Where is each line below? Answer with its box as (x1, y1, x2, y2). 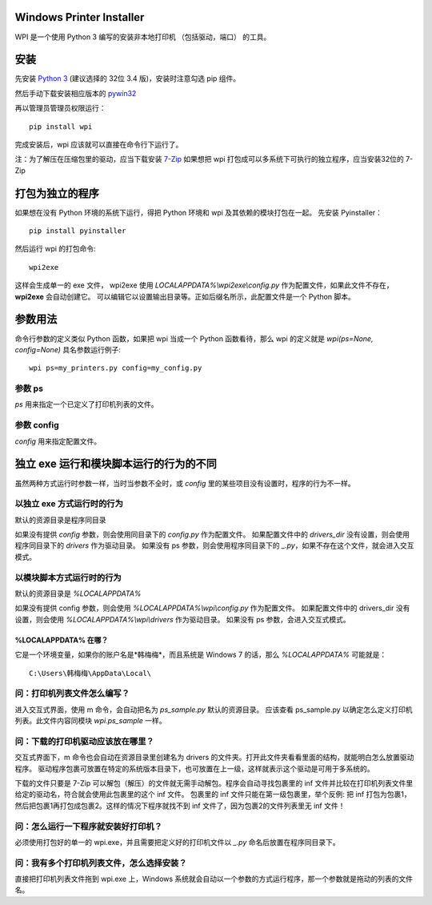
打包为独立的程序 (14, 187, 99, 200)
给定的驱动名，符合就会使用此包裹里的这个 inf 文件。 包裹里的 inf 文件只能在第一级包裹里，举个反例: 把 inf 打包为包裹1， (14, 790, 411, 799)
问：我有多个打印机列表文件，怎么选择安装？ (14, 857, 187, 868)
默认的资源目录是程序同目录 (14, 515, 106, 525)
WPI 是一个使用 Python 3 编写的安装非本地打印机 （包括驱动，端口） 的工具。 (14, 32, 271, 42)
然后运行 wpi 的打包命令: (14, 244, 96, 254)
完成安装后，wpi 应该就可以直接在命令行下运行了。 (14, 139, 183, 149)
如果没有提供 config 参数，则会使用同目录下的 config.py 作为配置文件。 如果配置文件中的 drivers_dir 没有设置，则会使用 (14, 529, 410, 540)
